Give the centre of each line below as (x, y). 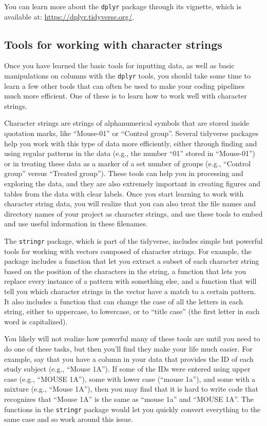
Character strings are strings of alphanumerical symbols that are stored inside (127, 123)
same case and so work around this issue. (69, 419)
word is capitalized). (36, 321)
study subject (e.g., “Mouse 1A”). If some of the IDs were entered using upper (127, 369)
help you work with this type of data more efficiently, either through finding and (131, 143)
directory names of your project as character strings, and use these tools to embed (133, 213)
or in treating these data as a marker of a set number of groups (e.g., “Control (128, 163)
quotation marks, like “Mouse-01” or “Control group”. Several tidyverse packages (131, 133)
